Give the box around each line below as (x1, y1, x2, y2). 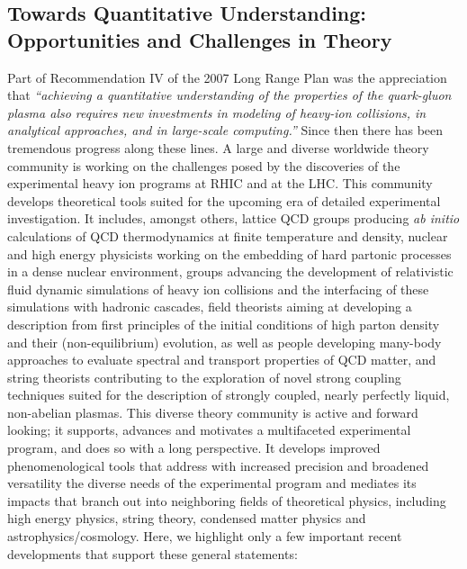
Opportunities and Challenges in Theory (7, 25, 392, 53)
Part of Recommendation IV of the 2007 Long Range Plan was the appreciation (7, 68, 447, 86)
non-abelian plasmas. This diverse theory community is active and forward (7, 402, 418, 421)
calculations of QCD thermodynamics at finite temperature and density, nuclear (7, 226, 448, 245)
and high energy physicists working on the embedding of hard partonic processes (7, 244, 452, 263)
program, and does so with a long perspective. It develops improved (7, 438, 381, 457)
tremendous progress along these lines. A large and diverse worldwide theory (7, 138, 429, 157)
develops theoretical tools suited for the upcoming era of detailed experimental (7, 191, 441, 210)
